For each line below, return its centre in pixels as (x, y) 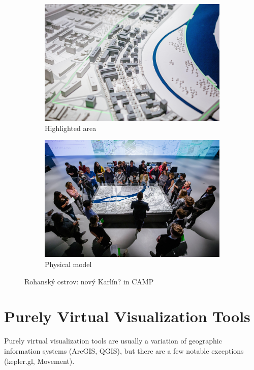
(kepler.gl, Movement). (39, 361)
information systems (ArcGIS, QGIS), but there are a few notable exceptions (124, 350)
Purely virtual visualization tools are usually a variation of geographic (113, 341)
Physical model (68, 264)
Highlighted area (71, 128)
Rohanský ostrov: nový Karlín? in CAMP (89, 281)
